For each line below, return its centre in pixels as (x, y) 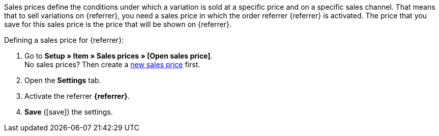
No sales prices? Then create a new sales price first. (112, 64)
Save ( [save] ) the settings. (69, 112)
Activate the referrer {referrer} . (77, 96)
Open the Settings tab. (63, 80)
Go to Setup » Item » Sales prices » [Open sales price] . (119, 56)
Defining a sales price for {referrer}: (64, 40)
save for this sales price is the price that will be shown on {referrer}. (118, 24)
